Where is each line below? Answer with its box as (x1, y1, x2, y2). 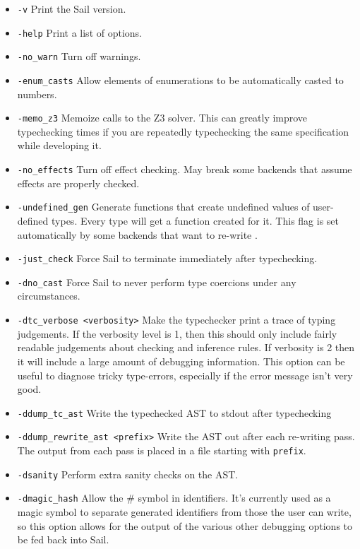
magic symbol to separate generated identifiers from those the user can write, (17, 504, 352, 519)
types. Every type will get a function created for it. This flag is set (52, 213, 340, 228)
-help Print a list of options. (17, 25, 142, 40)
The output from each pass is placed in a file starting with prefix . (17, 443, 306, 457)
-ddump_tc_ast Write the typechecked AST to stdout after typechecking (17, 405, 332, 420)
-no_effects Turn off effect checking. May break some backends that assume (17, 162, 352, 177)
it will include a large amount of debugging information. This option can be (17, 353, 345, 368)
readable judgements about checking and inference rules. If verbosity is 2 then (17, 340, 355, 355)
